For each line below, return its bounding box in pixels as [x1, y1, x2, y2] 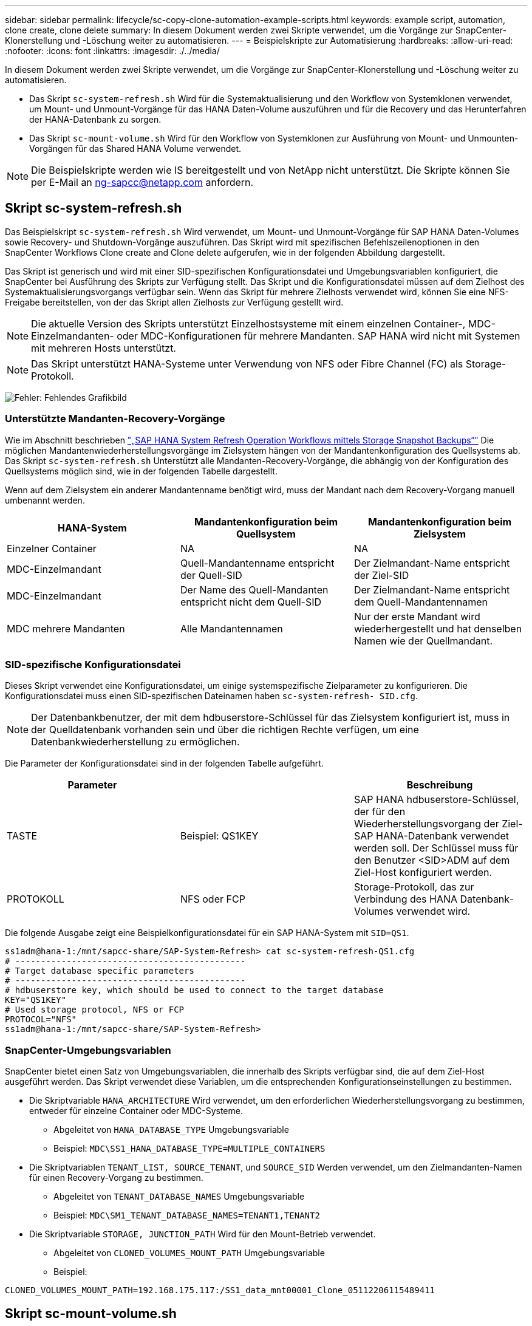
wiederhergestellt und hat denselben [353, 622, 522, 635]
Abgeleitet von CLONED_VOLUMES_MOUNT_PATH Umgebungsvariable [53, 1248, 325, 1259]
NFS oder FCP [180, 893, 245, 906]
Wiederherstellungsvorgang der [353, 818, 499, 830]
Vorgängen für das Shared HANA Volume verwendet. [29, 143, 242, 154]
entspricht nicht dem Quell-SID [180, 595, 322, 608]
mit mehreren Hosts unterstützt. [31, 341, 176, 354]
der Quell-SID [180, 569, 242, 581]
